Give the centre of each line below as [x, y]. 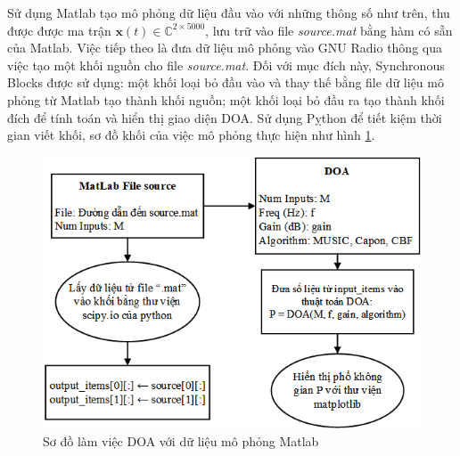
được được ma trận [59, 30]
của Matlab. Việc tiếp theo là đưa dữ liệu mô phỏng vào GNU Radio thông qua [225, 48]
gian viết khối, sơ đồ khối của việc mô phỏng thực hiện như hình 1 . [191, 135]
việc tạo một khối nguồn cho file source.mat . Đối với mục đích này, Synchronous [226, 65]
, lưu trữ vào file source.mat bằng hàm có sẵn [329, 30]
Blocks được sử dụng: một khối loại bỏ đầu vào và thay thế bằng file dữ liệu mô [226, 82]
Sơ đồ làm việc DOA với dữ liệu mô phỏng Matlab [181, 440]
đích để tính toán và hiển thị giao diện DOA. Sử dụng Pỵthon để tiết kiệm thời [225, 117]
